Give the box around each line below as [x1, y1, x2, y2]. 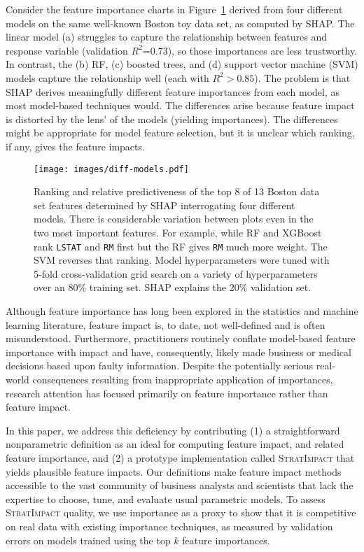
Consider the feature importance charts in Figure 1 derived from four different [6, 2, 343, 16]
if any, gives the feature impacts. [6, 139, 145, 153]
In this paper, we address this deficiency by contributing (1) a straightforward [6, 423, 340, 437]
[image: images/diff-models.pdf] [34, 164, 189, 174]
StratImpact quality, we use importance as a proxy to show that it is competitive [6, 505, 356, 520]
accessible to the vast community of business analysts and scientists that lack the [6, 478, 353, 493]
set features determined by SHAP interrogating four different [34, 197, 295, 212]
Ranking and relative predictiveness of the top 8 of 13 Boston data [34, 184, 320, 199]
